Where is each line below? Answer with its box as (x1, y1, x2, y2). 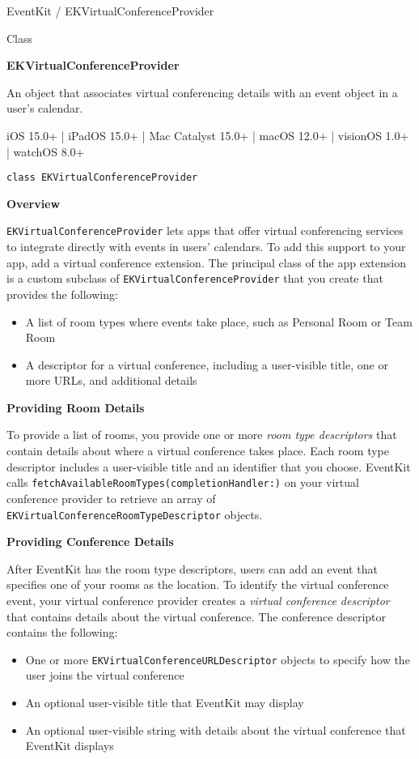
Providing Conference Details (6, 533, 174, 550)
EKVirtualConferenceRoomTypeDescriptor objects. (6, 505, 263, 522)
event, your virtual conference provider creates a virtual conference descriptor (6, 591, 390, 608)
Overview (6, 194, 61, 211)
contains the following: (6, 624, 118, 641)
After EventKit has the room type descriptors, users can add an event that (6, 560, 378, 577)
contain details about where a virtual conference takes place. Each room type (6, 442, 389, 459)
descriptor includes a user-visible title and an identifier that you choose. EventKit (6, 458, 411, 475)
